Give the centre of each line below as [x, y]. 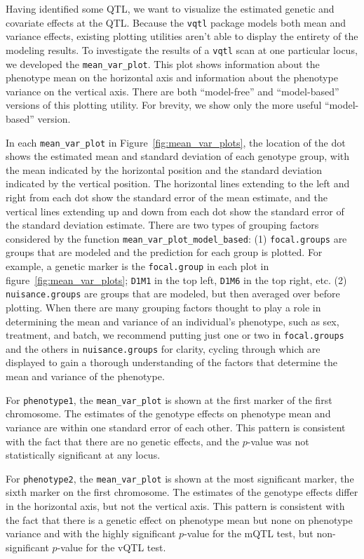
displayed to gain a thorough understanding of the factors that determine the [171, 362]
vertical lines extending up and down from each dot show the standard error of [175, 211]
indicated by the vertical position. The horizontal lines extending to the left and [178, 183]
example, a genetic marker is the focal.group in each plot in [137, 266]
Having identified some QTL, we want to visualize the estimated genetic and [170, 8]
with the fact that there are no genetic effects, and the [123, 441]
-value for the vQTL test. [112, 547]
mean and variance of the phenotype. [85, 376]
